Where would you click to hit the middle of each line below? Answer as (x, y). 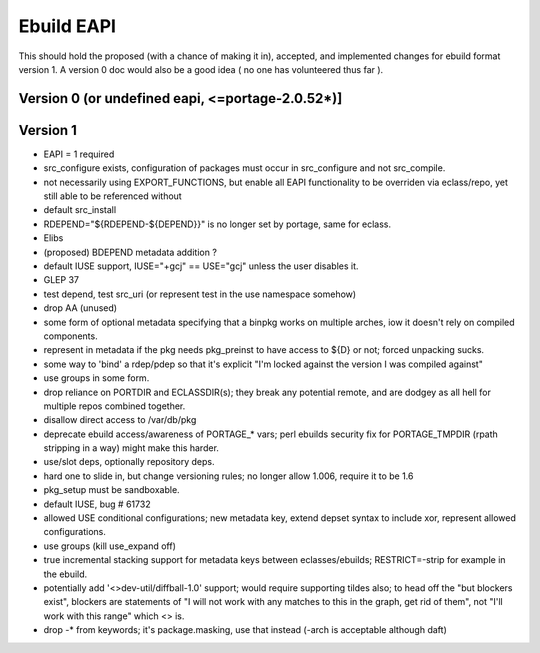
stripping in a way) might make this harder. (131, 448)
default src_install (80, 210)
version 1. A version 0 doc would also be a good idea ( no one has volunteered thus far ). (201, 69)
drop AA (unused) (80, 308)
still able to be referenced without (112, 196)
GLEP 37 (61, 280)
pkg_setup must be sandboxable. (111, 490)
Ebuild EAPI (67, 26)
